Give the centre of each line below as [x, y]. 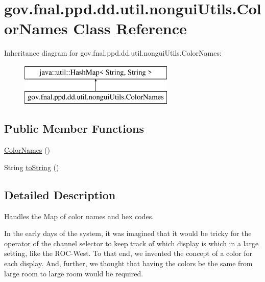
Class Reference [130, 28]
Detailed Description [60, 194]
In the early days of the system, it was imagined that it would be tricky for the [128, 233]
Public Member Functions [74, 128]
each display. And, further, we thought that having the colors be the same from [128, 263]
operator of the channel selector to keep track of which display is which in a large [131, 243]
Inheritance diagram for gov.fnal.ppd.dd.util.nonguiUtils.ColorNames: [113, 53]
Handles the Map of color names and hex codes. [79, 216]
